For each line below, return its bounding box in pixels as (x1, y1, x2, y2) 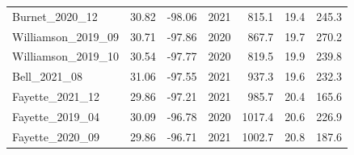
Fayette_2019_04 (12, 107, 99, 124)
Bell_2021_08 (12, 68, 82, 85)
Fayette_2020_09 (12, 128, 99, 145)
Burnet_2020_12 (12, 7, 98, 24)
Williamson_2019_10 (12, 48, 119, 65)
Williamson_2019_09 (12, 27, 119, 44)
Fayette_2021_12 (12, 88, 99, 105)
